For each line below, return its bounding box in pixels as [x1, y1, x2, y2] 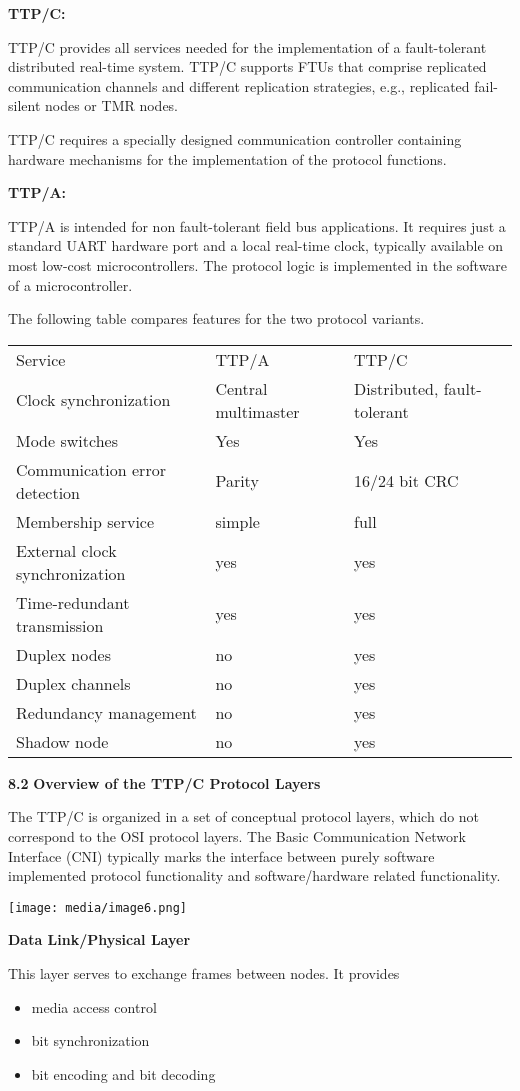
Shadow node [16, 729, 109, 753]
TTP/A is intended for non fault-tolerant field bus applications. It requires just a [8, 215, 506, 236]
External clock [16, 538, 117, 562]
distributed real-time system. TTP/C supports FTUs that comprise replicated [8, 56, 487, 77]
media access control [31, 996, 157, 1017]
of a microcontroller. [8, 274, 133, 295]
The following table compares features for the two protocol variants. [8, 308, 425, 329]
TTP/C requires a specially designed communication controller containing [8, 128, 462, 149]
